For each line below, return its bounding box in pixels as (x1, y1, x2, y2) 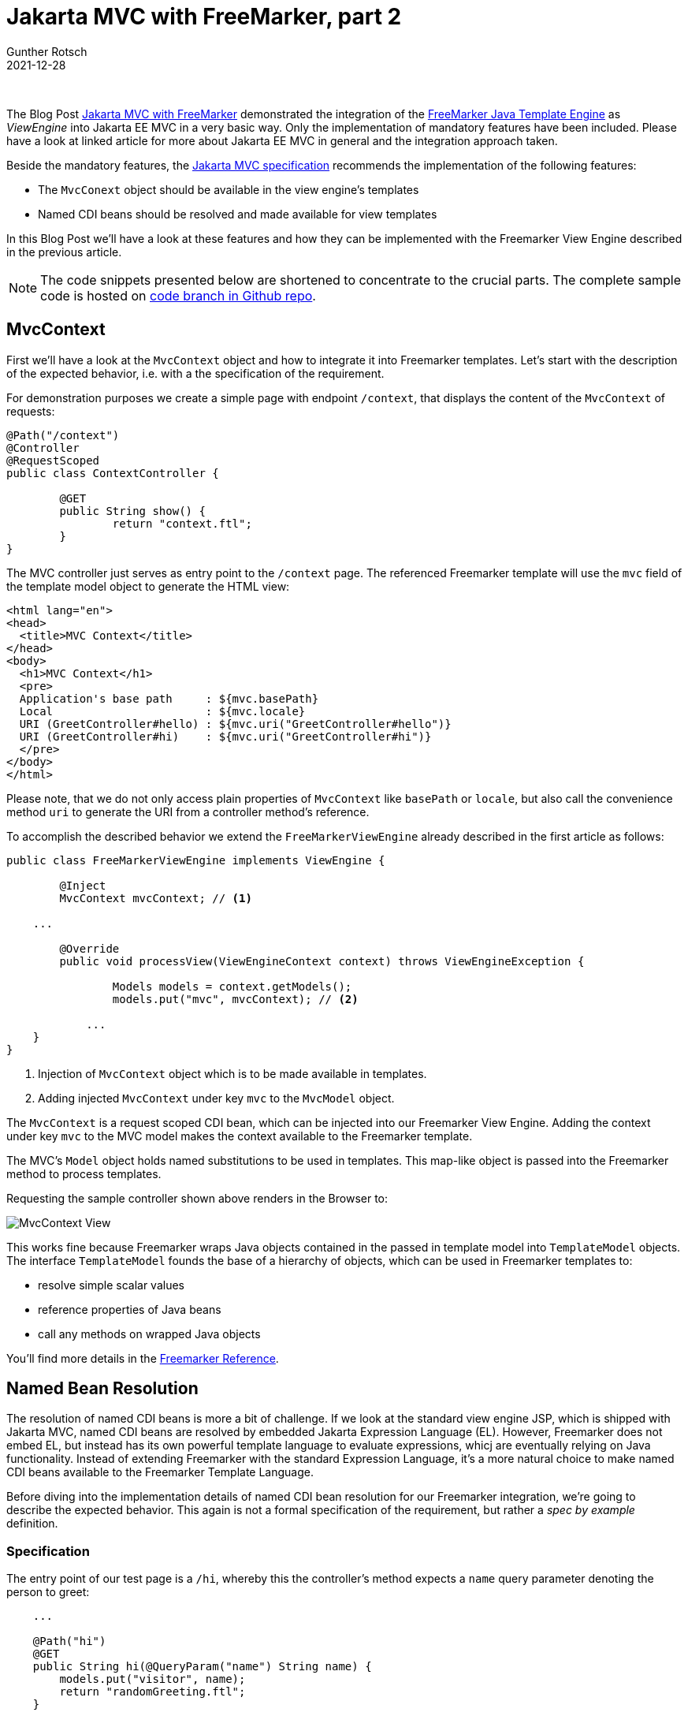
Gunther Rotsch (6, 44, 87, 58)
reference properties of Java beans (38, 1302, 221, 1316)
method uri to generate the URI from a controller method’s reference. (6, 804, 370, 819)
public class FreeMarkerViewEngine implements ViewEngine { (6, 853, 385, 867)
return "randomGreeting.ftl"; (59, 1685, 246, 1699)
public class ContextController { (6, 466, 219, 479)
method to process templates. (6, 1166, 162, 1181)
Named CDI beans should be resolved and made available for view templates (38, 207, 437, 221)
